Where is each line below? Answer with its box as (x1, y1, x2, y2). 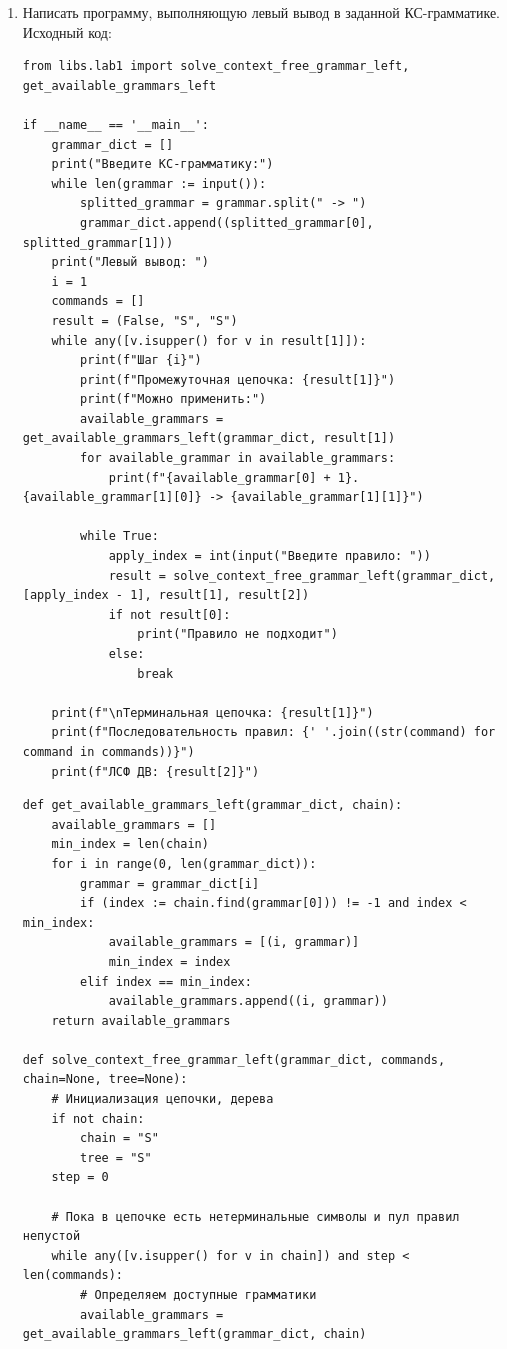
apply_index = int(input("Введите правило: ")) (108, 549, 431, 564)
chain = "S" (80, 1131, 159, 1146)
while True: (80, 529, 159, 544)
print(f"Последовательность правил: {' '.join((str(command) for (51, 725, 496, 740)
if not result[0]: (108, 607, 231, 622)
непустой (22, 1229, 81, 1244)
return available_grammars (51, 1013, 231, 1028)
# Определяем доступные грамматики (80, 1288, 317, 1302)
